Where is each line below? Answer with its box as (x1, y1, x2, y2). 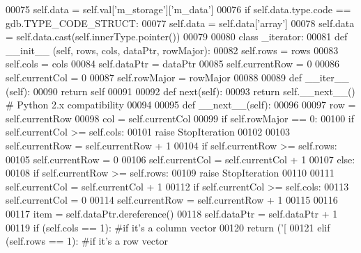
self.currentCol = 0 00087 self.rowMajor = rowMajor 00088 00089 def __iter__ (6, 70, 349, 84)
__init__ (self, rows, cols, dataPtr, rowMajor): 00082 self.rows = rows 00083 (6, 42, 339, 57)
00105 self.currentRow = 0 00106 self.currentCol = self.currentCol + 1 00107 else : (6, 152, 355, 166)
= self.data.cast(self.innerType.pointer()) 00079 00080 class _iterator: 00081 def (6, 29, 348, 44)
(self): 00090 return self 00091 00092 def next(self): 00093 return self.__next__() (6, 83, 355, 98)
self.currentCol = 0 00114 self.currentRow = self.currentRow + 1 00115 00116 (6, 193, 338, 207)
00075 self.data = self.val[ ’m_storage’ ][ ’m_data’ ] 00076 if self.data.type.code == (6, 2, 351, 16)
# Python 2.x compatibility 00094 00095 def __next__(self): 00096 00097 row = (6, 97, 356, 112)
